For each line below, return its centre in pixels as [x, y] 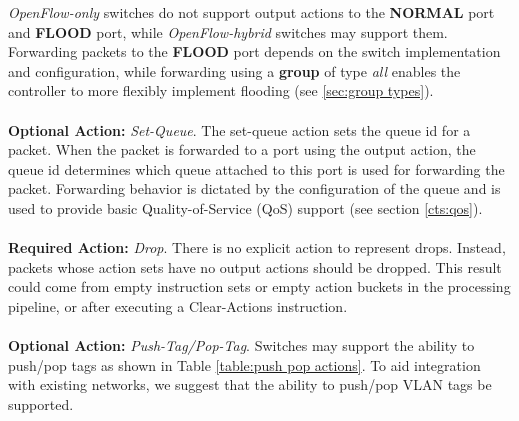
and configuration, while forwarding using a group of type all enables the [234, 70]
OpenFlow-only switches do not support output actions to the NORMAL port [251, 12]
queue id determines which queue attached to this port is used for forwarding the [256, 168]
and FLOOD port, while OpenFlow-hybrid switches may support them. [228, 31]
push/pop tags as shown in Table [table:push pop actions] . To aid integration [244, 364]
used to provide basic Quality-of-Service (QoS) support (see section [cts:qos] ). [245, 207]
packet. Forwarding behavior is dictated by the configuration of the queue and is [254, 188]
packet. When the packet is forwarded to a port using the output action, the [242, 149]
